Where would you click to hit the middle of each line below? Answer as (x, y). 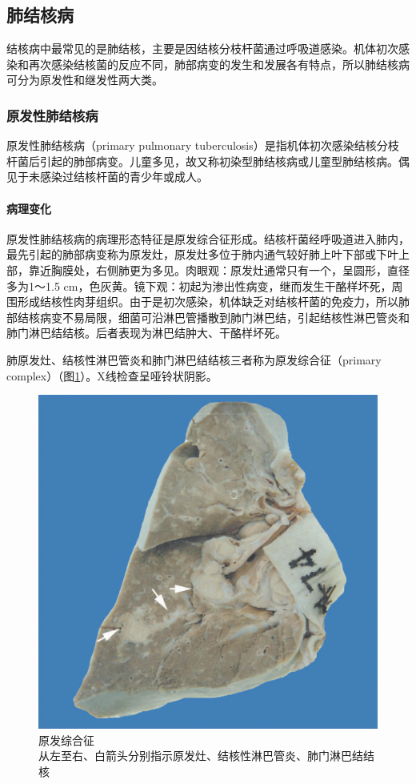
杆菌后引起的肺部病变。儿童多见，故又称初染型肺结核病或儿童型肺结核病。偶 (208, 161)
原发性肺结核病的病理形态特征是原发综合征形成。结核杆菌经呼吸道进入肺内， (208, 238)
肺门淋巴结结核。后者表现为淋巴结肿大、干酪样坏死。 (146, 333)
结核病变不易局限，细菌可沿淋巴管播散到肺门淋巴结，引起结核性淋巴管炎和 (213, 317)
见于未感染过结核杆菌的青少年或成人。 (107, 177)
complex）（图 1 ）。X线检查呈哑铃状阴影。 (112, 375)
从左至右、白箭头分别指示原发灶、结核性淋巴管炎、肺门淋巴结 (201, 756)
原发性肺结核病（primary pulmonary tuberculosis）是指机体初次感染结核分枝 (203, 145)
